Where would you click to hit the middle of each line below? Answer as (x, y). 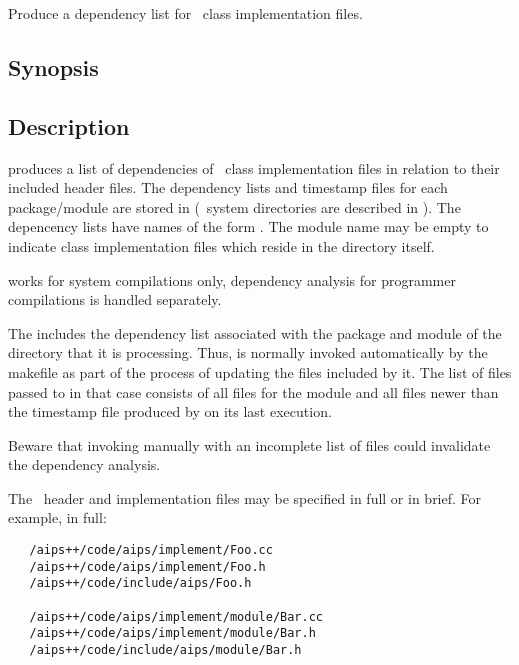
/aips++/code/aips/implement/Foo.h (147, 566)
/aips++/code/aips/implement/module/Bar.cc (176, 616)
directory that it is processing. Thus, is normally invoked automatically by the (248, 352)
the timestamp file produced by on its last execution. (170, 411)
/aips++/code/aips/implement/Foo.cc (151, 550)
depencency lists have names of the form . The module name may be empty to (248, 226)
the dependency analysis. (84, 464)
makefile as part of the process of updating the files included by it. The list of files (260, 371)
